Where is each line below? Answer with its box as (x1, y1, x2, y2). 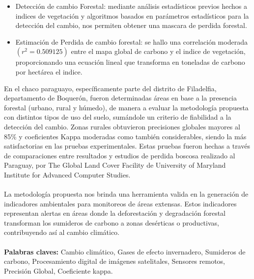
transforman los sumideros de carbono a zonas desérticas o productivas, (4, 217, 219, 228)
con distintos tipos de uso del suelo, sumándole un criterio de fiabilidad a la (4, 112, 231, 122)
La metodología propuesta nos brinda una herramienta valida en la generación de (4, 189, 249, 199)
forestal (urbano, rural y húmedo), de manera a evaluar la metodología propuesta (4, 102, 249, 112)
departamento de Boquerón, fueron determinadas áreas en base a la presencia (4, 93, 237, 103)
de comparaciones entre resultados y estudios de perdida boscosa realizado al (4, 150, 235, 160)
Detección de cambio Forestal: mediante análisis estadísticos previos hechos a (15, 1, 247, 11)
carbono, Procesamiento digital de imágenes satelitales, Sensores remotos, (4, 256, 226, 266)
